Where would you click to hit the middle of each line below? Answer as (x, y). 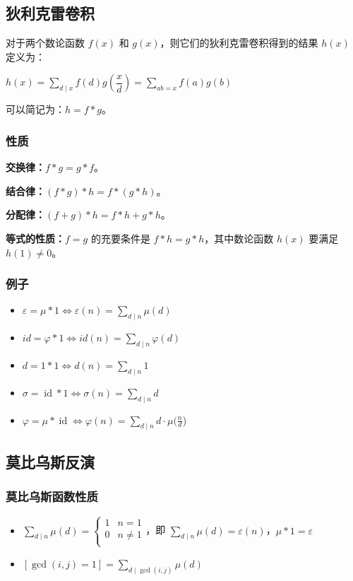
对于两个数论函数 (45, 43)
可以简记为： (35, 109)
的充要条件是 (120, 238)
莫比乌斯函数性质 (52, 497)
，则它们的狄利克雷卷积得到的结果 (239, 43)
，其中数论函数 (239, 238)
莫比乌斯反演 (50, 461)
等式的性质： (35, 238)
